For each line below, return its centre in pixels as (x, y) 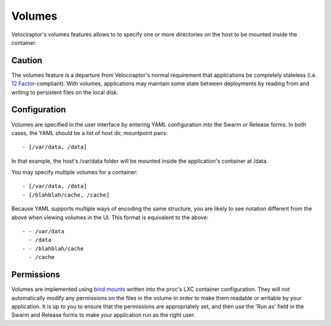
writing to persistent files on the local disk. (65, 92)
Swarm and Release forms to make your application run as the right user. (103, 315)
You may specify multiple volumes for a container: (74, 173)
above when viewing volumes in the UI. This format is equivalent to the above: (110, 217)
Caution (27, 60)
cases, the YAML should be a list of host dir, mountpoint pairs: (89, 133)
